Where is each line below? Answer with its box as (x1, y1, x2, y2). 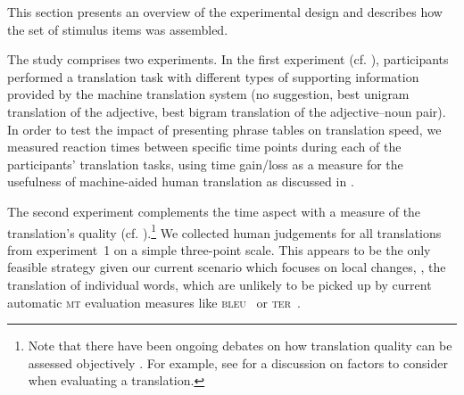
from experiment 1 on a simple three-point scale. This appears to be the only (7, 240, 431, 259)
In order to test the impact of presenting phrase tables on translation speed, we (7, 119, 442, 138)
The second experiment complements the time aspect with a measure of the (7, 202, 421, 220)
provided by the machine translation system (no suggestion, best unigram (7, 85, 410, 103)
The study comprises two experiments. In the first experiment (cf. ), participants (7, 50, 449, 69)
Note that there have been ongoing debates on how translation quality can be (28, 336, 452, 355)
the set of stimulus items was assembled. (7, 20, 228, 38)
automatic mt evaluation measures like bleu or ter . (7, 292, 301, 311)
